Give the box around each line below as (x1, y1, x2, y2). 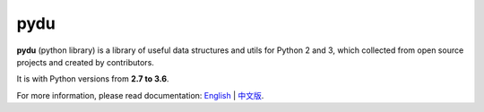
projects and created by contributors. (16, 56, 154, 67)
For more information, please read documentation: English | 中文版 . (16, 90, 264, 100)
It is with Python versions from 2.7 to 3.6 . (16, 73, 169, 84)
